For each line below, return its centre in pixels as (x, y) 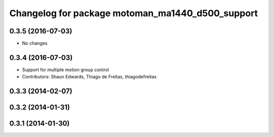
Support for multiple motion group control (65, 70)
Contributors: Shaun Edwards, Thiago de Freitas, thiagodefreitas (89, 77)
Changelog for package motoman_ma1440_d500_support (134, 13)
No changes (35, 43)
